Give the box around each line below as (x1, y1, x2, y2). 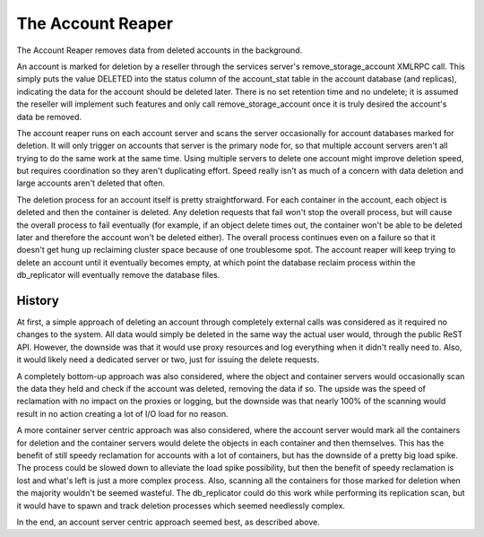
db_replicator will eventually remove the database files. (16, 270, 220, 281)
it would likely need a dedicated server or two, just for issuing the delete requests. (16, 354, 320, 365)
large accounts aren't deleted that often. (16, 178, 166, 188)
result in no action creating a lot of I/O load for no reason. (16, 408, 229, 419)
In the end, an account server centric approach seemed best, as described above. (16, 516, 320, 527)
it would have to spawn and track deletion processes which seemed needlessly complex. (16, 500, 345, 511)
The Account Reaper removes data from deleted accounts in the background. (16, 45, 303, 56)
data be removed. (16, 111, 82, 122)
